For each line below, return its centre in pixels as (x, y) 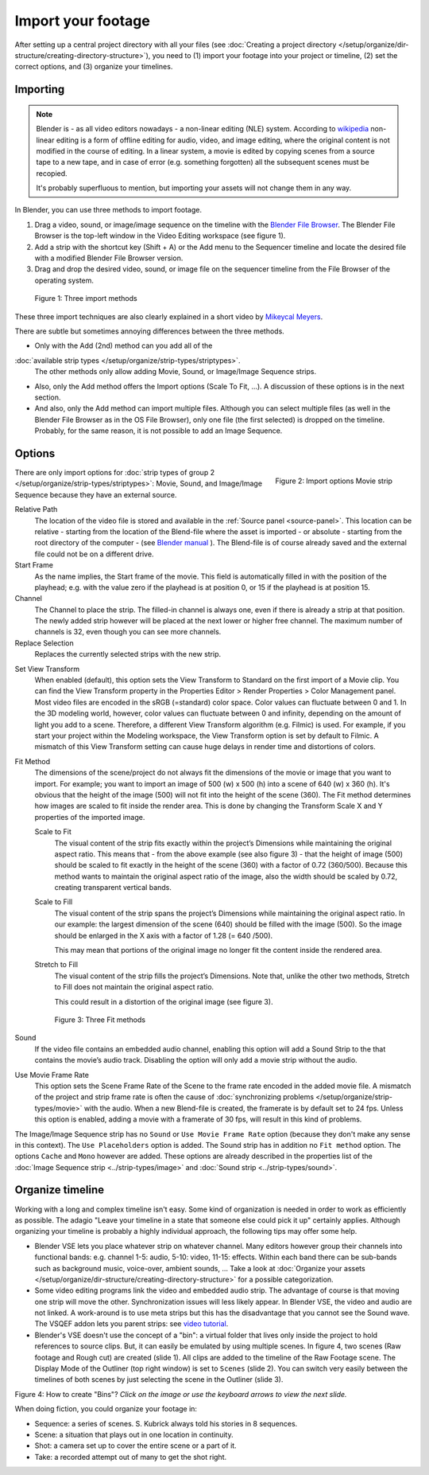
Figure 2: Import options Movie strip (334, 481)
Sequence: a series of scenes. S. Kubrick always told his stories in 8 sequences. (166, 1423)
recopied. (52, 173)
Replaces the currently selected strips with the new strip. (128, 654)
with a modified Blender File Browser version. (109, 258)
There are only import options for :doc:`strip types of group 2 (114, 473)
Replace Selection (44, 643)
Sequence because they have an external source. (96, 494)
